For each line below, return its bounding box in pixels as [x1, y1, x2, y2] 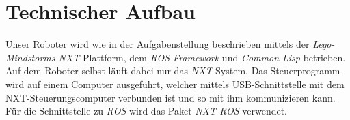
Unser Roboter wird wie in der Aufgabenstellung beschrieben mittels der [5, 37, 310, 51]
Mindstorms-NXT [5, 50, 80, 64]
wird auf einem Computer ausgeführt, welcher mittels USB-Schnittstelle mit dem [5, 76, 345, 91]
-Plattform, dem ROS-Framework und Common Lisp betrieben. [79, 50, 346, 64]
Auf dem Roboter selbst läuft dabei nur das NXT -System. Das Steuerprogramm [5, 63, 340, 78]
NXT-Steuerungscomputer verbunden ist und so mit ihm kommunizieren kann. [5, 90, 336, 104]
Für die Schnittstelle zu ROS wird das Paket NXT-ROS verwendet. [5, 104, 288, 118]
